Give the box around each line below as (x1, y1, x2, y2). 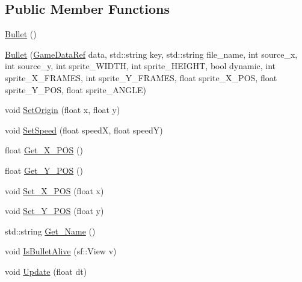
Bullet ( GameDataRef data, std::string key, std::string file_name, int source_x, (5, 48, 298, 60)
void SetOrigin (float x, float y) (5, 103, 120, 116)
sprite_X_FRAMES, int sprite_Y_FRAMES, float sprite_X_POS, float (5, 71, 277, 84)
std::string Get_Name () (5, 224, 96, 237)
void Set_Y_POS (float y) (5, 204, 104, 217)
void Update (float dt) (5, 265, 87, 277)
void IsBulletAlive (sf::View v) (5, 245, 117, 257)
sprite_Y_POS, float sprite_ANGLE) (5, 83, 147, 96)
